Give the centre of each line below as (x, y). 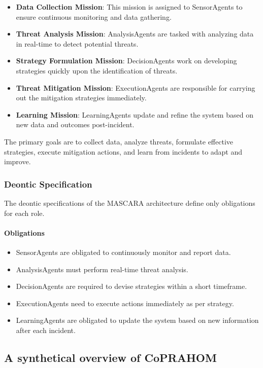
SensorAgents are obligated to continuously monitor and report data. (123, 252)
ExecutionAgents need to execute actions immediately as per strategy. (125, 303)
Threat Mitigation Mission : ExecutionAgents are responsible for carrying (136, 87)
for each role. (24, 213)
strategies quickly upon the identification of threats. (97, 70)
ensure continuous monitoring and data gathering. (94, 16)
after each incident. (46, 330)
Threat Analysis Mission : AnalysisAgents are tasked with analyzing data (135, 34)
